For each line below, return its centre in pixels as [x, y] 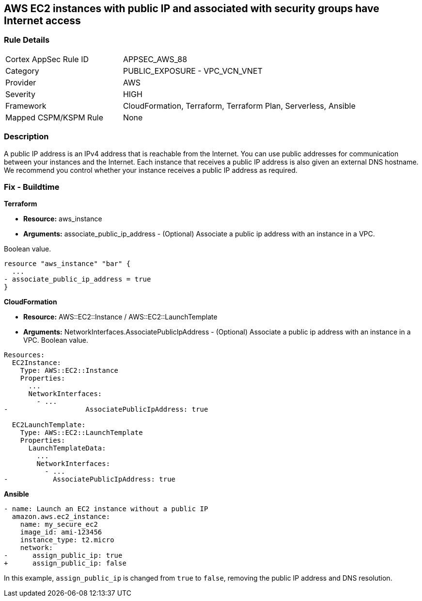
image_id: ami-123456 [61, 532]
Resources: [24, 355]
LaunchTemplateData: [67, 448]
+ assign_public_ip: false [65, 563]
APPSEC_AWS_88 [155, 59]
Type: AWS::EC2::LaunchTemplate [81, 433]
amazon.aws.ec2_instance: [61, 517]
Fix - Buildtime [32, 187]
